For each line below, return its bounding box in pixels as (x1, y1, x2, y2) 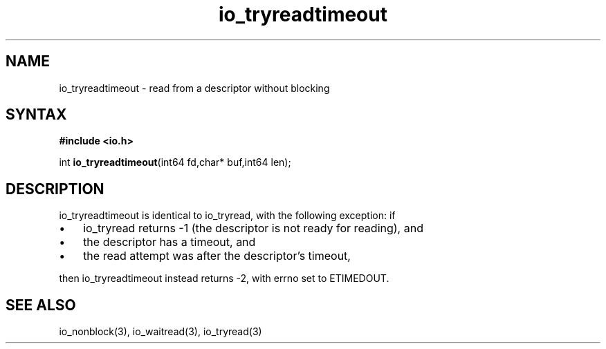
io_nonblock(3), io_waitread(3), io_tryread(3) (59, 326, 262, 338)
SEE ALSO (6, 296, 76, 314)
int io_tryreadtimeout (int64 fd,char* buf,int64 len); (59, 156, 291, 169)
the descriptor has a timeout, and (83, 235, 256, 249)
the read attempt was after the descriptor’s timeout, (83, 249, 351, 263)
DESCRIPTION (6, 180, 104, 198)
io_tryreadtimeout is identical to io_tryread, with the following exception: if (59, 209, 396, 222)
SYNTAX (6, 106, 67, 124)
